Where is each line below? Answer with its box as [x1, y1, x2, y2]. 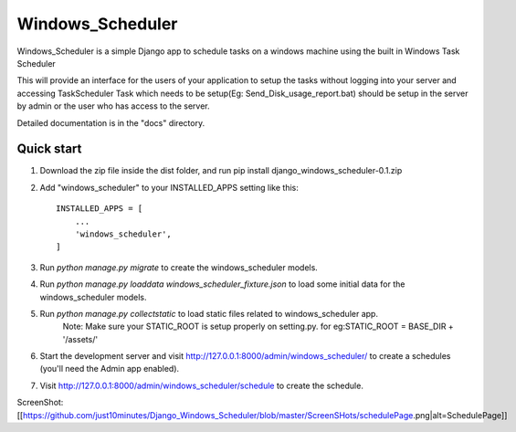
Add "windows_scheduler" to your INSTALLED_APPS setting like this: [39, 182, 299, 193]
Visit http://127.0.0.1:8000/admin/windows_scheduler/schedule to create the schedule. [39, 380, 364, 391]
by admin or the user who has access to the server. [16, 100, 210, 111]
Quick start [16, 142, 82, 157]
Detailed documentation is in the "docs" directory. [16, 117, 205, 128]
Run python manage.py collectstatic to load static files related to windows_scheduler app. [39, 308, 379, 319]
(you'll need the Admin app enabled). [39, 364, 180, 374]
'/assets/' [62, 333, 99, 344]
